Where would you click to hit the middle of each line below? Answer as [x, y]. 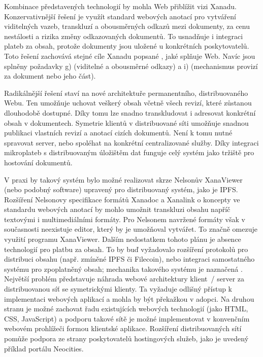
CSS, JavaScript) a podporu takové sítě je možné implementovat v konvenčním [127, 318]
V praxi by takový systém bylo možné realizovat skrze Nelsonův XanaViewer [123, 179]
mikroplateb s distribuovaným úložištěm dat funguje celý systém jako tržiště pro [129, 152]
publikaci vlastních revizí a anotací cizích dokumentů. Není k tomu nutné [118, 133]
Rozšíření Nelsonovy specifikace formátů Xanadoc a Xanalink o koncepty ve [122, 199]
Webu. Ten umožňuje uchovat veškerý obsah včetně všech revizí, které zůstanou [128, 103]
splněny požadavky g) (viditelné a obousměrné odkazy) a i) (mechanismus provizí [131, 66]
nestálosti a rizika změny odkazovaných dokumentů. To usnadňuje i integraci [124, 36]
